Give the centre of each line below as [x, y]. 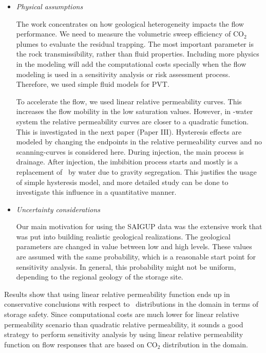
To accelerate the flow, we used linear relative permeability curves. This [129, 101]
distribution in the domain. [205, 344]
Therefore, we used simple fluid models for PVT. [93, 84]
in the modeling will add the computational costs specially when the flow [131, 63]
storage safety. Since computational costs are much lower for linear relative [122, 314]
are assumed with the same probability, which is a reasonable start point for [136, 257]
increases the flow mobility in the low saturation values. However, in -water [135, 111]
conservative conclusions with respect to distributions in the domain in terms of [131, 304]
